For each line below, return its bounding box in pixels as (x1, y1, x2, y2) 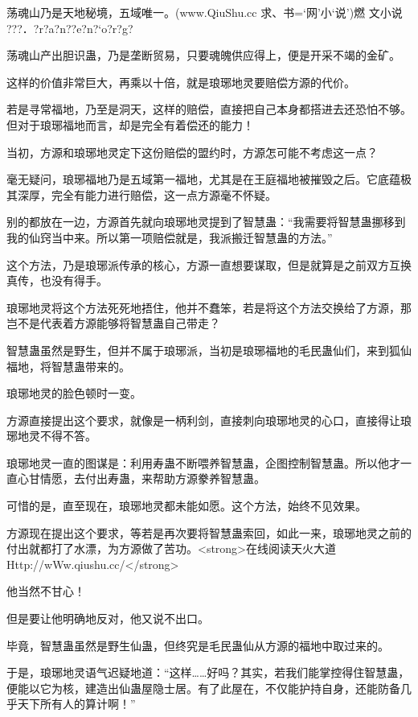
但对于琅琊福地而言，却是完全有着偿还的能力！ (6, 116, 254, 133)
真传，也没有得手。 (6, 272, 108, 289)
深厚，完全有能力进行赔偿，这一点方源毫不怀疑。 (17, 186, 277, 203)
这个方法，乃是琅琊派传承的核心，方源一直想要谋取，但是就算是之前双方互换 (6, 256, 412, 273)
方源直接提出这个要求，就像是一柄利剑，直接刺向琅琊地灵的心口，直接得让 (6, 411, 400, 428)
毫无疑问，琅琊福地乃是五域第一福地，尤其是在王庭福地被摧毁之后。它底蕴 (6, 171, 400, 187)
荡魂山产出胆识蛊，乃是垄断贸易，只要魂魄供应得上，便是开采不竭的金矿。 (6, 47, 400, 64)
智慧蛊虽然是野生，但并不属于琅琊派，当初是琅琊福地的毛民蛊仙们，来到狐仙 (6, 341, 412, 358)
